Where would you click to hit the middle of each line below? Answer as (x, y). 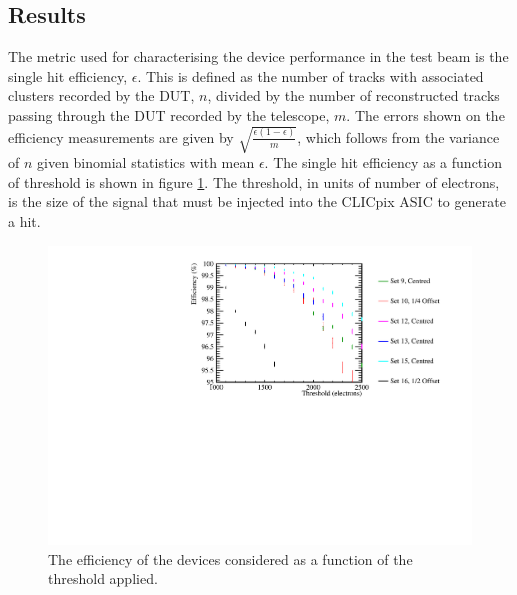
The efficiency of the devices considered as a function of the (230, 558)
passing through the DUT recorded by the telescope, (169, 114)
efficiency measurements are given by (121, 136)
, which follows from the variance (398, 136)
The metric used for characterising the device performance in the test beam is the (258, 56)
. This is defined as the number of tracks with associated (310, 75)
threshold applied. (103, 578)
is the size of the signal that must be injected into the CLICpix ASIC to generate (257, 201)
